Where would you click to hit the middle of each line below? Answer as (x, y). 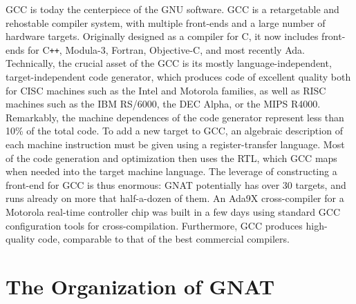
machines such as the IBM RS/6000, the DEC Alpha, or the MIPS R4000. (163, 104)
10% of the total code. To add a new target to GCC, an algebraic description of (174, 131)
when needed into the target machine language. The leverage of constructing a (171, 171)
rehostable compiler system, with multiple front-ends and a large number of (166, 22)
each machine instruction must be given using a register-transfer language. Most (175, 144)
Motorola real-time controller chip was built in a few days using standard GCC (173, 211)
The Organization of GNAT (140, 286)
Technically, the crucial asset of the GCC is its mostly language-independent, (169, 63)
